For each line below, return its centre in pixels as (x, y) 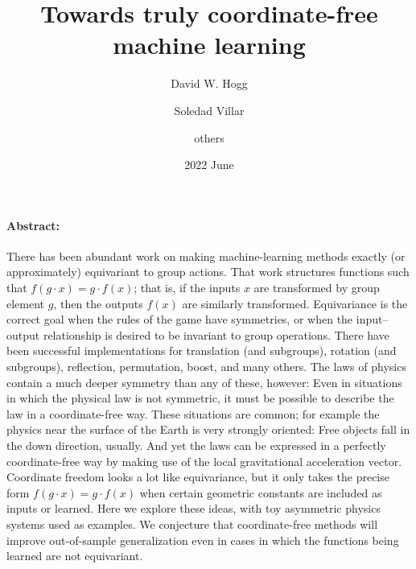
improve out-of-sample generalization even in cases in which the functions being (203, 540)
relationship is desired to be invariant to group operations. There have (216, 334)
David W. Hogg (209, 83)
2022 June (209, 165)
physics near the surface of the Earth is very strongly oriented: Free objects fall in (208, 429)
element (26, 303)
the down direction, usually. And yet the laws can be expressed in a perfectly (196, 445)
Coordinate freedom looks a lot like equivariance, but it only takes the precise (198, 477)
